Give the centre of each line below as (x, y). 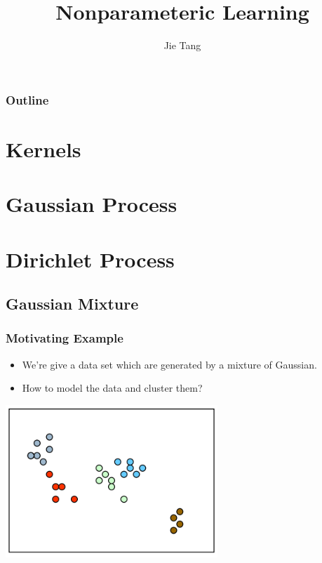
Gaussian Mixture (72, 304)
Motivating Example (65, 338)
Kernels (43, 148)
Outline (27, 99)
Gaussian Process (92, 204)
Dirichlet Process (90, 259)
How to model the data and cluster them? (112, 388)
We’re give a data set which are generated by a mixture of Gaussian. (169, 364)
